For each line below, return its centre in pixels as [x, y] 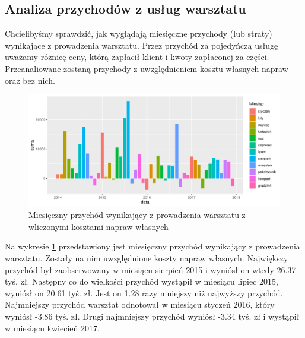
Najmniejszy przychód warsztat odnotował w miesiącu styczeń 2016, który [140, 304]
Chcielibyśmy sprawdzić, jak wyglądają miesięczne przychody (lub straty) [139, 34]
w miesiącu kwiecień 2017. [52, 328]
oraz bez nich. [30, 80]
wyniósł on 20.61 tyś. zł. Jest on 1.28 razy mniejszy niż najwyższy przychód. [144, 293]
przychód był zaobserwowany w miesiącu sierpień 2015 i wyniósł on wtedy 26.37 [150, 269]
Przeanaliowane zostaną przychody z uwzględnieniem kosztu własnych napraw [147, 68]
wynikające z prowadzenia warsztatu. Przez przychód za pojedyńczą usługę [142, 45]
